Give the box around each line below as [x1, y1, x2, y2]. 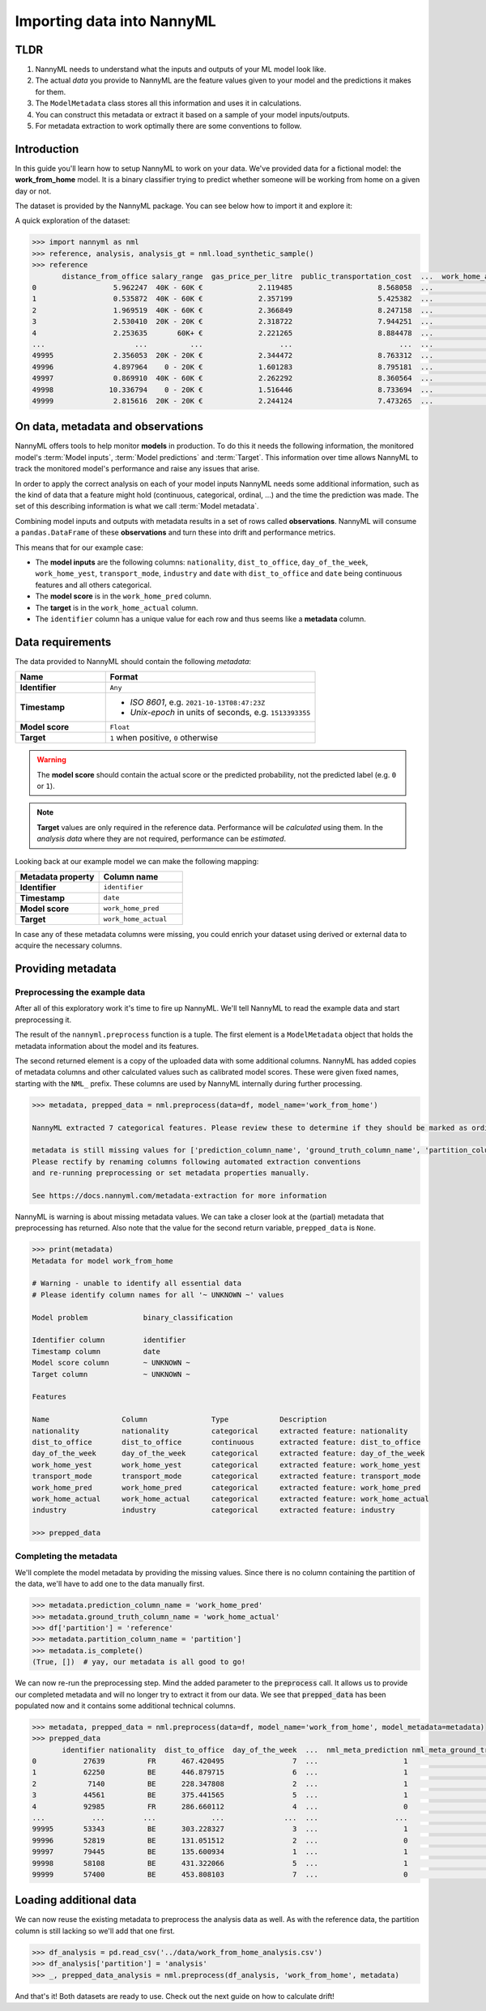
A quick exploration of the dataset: [15, 215, 130, 226]
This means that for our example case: [15, 543, 143, 552]
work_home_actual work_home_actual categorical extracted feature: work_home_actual [32, 1494, 429, 1503]
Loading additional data [15, 1894, 137, 1907]
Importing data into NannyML [15, 12, 216, 30]
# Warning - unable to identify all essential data [32, 1279, 242, 1288]
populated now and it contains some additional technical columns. [15, 1701, 236, 1711]
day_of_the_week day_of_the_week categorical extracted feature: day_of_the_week [32, 1449, 425, 1458]
